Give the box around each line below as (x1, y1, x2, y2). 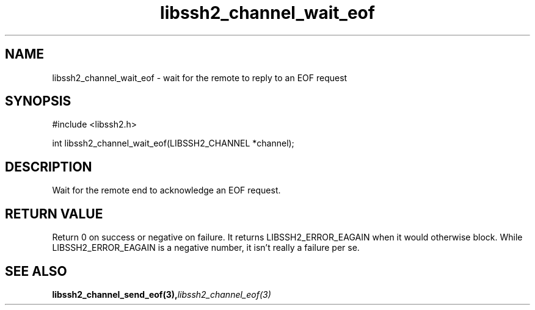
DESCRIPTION (5, 159, 92, 175)
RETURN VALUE (5, 206, 103, 222)
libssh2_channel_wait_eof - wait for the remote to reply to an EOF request (52, 72, 348, 83)
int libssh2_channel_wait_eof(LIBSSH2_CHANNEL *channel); (52, 138, 294, 149)
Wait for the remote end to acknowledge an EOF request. (52, 185, 281, 196)
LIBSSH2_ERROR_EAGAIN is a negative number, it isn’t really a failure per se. (52, 242, 360, 253)
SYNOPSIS (5, 93, 71, 109)
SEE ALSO (5, 263, 67, 279)
